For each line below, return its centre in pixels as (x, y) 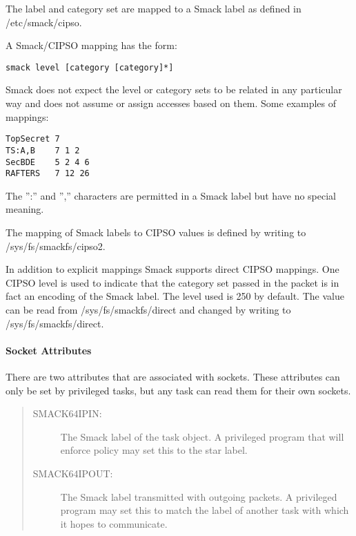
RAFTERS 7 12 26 (48, 174)
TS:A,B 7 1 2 (43, 150)
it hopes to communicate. (114, 523)
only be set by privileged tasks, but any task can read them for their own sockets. (178, 390)
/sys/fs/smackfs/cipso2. (56, 246)
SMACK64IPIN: (67, 413)
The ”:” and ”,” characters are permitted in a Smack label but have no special (171, 195)
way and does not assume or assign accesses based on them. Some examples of (171, 103)
